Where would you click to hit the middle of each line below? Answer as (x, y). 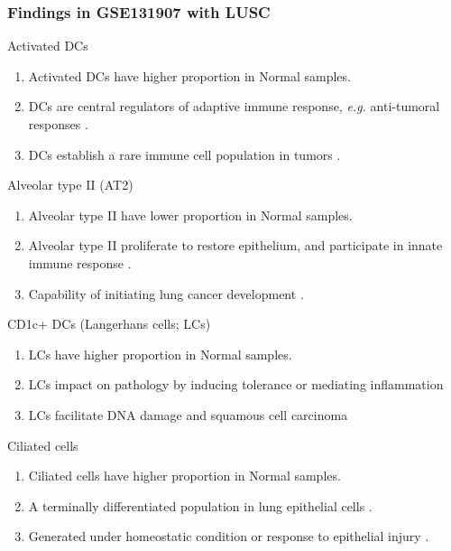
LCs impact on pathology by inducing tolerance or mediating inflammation (236, 384)
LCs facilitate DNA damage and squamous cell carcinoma (188, 414)
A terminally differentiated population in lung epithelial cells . (200, 505)
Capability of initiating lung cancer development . (166, 293)
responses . (58, 124)
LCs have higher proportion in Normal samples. (160, 354)
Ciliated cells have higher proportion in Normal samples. (184, 476)
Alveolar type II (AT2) (70, 185)
